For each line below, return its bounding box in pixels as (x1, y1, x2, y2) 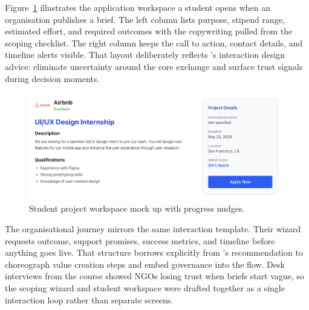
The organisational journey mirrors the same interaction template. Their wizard (5, 222, 301, 235)
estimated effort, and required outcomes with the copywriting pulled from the (5, 25, 293, 37)
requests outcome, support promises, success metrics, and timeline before (5, 234, 275, 247)
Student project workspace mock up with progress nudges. (29, 202, 245, 215)
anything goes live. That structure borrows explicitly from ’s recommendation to (5, 246, 303, 259)
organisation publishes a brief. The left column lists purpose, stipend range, (5, 13, 285, 25)
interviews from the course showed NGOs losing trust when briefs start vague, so (5, 270, 304, 282)
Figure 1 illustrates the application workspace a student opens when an (5, 1, 270, 13)
